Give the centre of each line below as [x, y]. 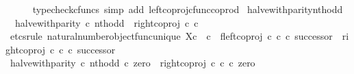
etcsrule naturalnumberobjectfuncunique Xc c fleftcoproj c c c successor [171, 36]
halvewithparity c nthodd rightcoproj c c [106, 22]
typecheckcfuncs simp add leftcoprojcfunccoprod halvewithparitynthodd [188, 9]
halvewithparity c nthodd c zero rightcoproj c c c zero [132, 63]
